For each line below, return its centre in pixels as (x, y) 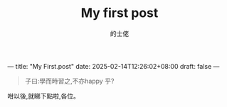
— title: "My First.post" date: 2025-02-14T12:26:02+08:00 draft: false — (114, 66)
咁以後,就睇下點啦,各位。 (44, 96)
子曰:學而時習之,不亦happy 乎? (69, 81)
